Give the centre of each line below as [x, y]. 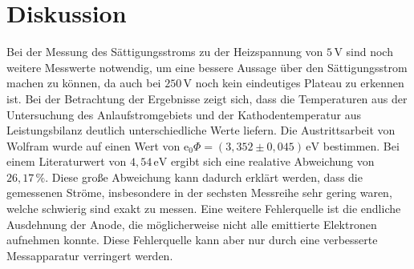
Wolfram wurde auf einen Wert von [93, 145]
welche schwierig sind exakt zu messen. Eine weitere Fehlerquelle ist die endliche [204, 209]
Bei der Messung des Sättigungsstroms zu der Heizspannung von [165, 52]
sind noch [369, 52]
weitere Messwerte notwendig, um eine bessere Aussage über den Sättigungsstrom [207, 67]
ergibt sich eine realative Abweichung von [272, 161]
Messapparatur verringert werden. [90, 255]
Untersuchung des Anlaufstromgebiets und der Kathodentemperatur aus [184, 114]
